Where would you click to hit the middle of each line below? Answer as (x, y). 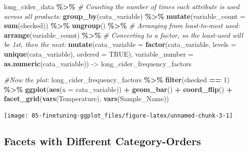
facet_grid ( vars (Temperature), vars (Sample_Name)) (86, 98)
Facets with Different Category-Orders (102, 141)
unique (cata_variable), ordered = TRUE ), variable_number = (99, 53)
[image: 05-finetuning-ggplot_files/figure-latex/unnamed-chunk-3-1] (118, 115)
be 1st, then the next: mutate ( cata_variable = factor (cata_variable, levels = (120, 44)
